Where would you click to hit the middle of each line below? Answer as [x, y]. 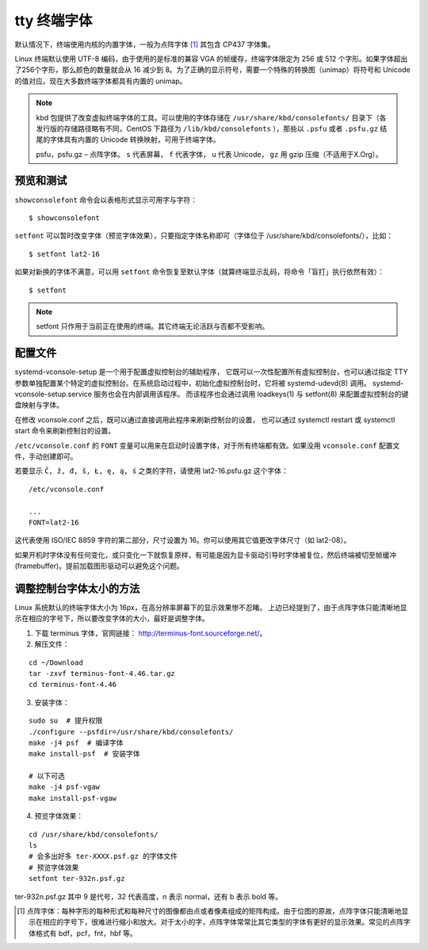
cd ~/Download [56, 662]
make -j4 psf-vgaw [65, 787]
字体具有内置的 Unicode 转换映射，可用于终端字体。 [135, 139]
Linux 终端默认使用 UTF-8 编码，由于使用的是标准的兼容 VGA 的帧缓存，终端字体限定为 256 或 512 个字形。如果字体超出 [211, 59]
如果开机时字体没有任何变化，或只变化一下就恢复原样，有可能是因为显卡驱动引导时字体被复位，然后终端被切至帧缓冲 [205, 555]
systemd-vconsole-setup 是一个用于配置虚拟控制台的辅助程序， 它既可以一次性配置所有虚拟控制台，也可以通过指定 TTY [211, 372]
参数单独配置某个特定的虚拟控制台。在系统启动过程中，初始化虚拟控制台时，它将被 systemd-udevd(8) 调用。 [193, 383]
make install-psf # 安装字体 [84, 754]
